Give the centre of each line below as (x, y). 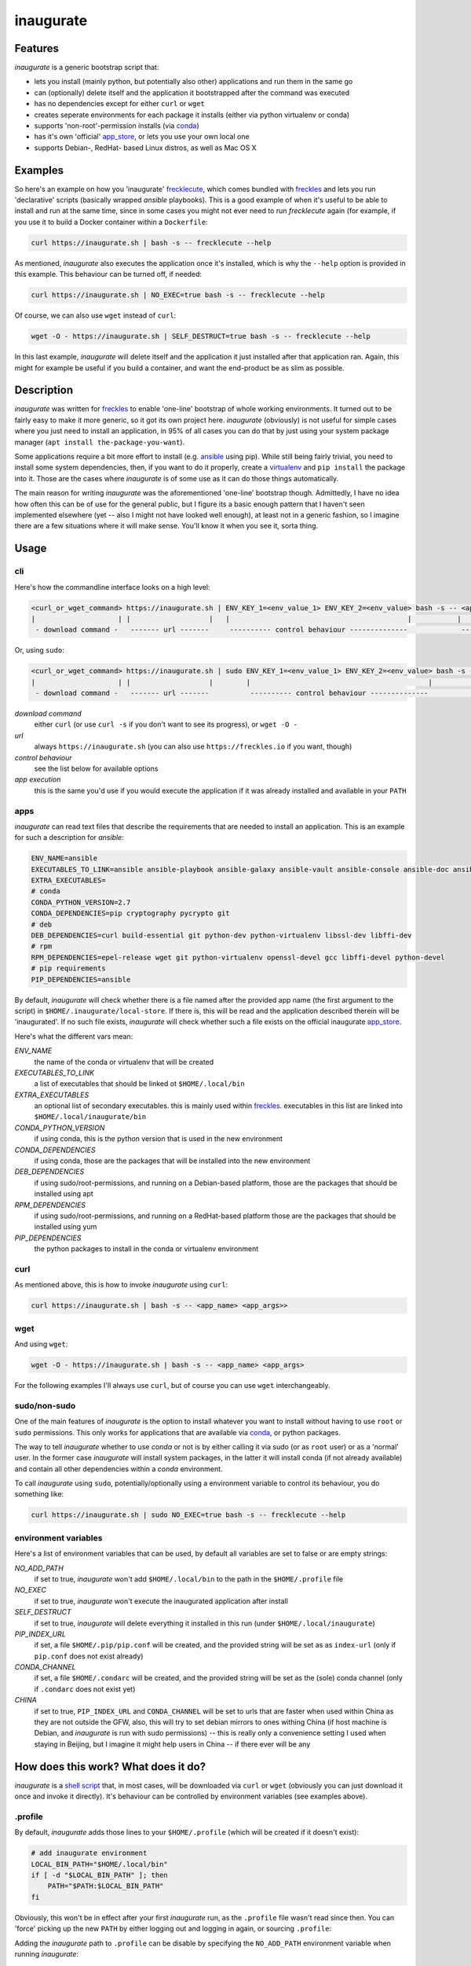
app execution (38, 779)
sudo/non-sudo (45, 1405)
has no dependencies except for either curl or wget (120, 104)
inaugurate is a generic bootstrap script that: (87, 68)
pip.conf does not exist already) (89, 1656)
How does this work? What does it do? (110, 1767)
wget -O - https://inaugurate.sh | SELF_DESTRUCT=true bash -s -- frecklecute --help (201, 337)
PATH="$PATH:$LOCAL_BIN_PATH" (106, 1886)
